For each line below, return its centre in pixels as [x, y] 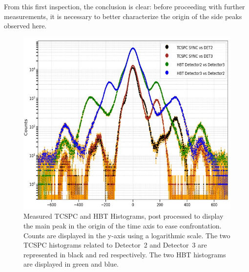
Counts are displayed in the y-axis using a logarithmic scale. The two [127, 235]
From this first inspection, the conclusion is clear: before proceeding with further [124, 6]
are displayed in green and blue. [71, 264]
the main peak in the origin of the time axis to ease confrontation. [123, 225]
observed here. [25, 26]
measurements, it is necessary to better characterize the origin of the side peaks [123, 16]
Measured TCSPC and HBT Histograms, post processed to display [124, 216]
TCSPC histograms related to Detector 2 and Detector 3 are [115, 245]
